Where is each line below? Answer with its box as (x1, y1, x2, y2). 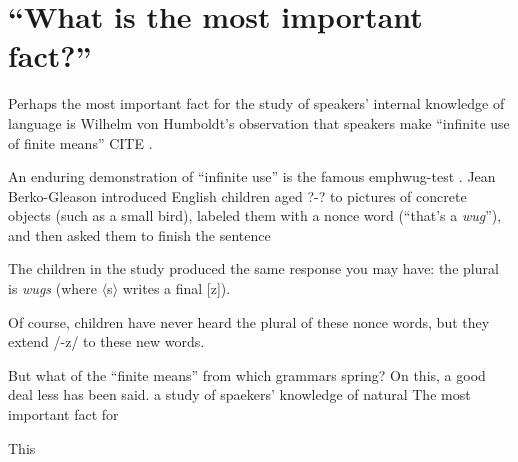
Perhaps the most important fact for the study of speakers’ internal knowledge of (8, 93, 505, 114)
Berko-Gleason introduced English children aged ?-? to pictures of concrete (8, 185, 467, 206)
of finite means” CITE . (8, 132, 153, 153)
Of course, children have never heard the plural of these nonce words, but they (8, 311, 490, 332)
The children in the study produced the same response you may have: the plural (8, 258, 499, 279)
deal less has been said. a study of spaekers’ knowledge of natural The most (8, 384, 471, 405)
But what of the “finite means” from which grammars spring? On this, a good (8, 364, 486, 385)
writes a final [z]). (122, 278, 231, 299)
